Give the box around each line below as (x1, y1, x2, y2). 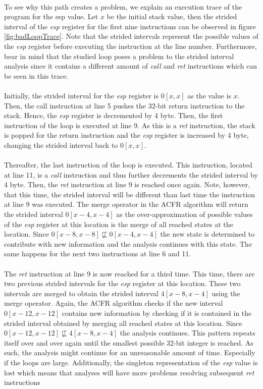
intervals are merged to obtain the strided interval (4, 288, 159, 298)
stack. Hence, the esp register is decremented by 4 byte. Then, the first (4, 110, 223, 121)
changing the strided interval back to (4, 139, 118, 150)
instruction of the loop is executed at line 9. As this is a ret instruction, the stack (4, 120, 255, 130)
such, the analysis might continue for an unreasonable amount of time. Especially (4, 347, 255, 358)
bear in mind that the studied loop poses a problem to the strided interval (4, 50, 234, 61)
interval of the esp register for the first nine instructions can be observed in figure (4, 21, 256, 31)
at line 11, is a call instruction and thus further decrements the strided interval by (4, 169, 258, 180)
